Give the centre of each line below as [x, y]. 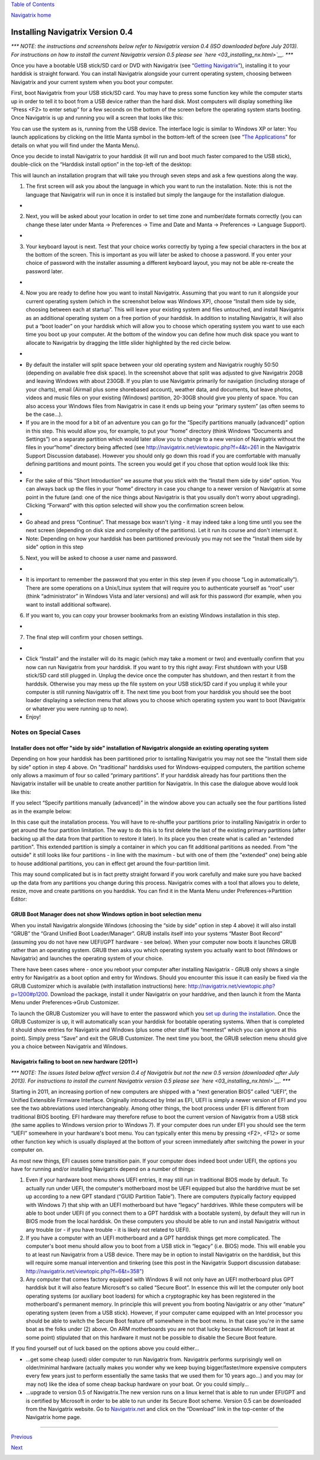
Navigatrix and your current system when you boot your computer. [92, 82]
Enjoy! [33, 717]
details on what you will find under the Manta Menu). [75, 145]
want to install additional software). [69, 604]
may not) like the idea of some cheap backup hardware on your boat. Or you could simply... [137, 1384]
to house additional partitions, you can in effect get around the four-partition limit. [111, 863]
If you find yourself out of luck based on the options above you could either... [105, 1349]
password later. [44, 271]
